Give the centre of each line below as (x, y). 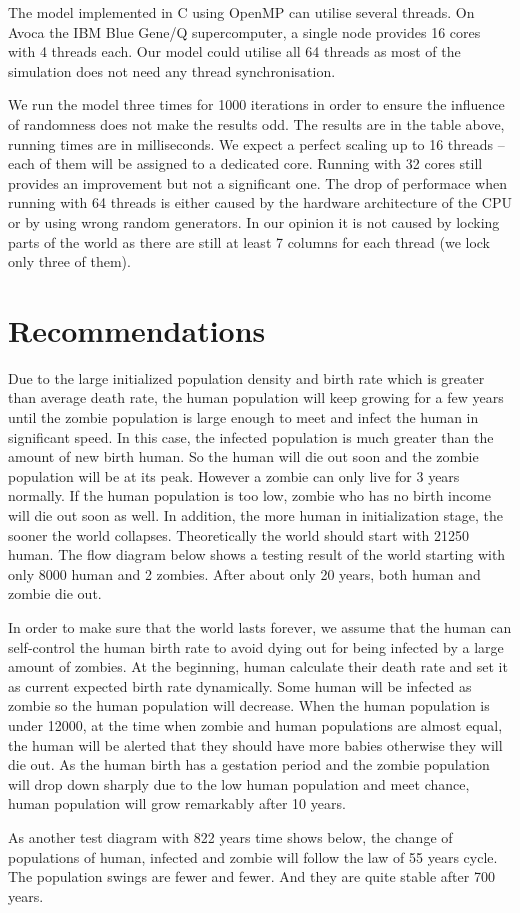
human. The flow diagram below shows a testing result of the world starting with (257, 554)
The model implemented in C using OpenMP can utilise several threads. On (241, 12)
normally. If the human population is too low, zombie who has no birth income (249, 495)
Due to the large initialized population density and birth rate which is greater (246, 377)
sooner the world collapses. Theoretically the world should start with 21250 (239, 534)
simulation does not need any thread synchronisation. (172, 70)
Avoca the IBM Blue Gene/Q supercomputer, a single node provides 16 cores (244, 31)
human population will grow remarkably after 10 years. (177, 803)
